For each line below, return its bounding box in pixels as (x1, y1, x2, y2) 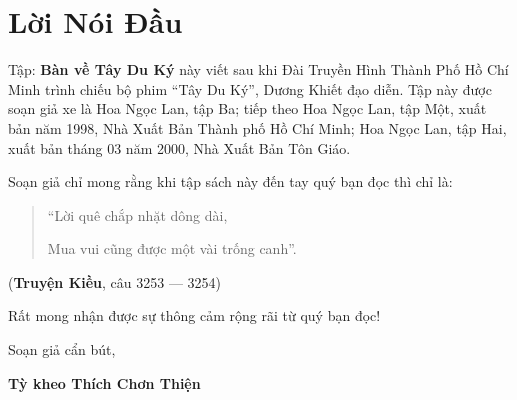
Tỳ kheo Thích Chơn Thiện (8, 372, 201, 393)
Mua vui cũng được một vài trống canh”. (47, 238, 297, 259)
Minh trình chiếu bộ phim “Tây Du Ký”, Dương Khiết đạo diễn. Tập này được (8, 78, 492, 99)
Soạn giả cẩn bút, (8, 339, 116, 360)
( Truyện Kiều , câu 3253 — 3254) (8, 271, 222, 292)
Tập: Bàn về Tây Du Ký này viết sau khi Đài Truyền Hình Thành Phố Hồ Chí (8, 59, 509, 80)
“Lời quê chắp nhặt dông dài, (47, 204, 228, 225)
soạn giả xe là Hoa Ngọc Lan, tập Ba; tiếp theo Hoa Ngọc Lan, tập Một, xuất (8, 98, 487, 119)
